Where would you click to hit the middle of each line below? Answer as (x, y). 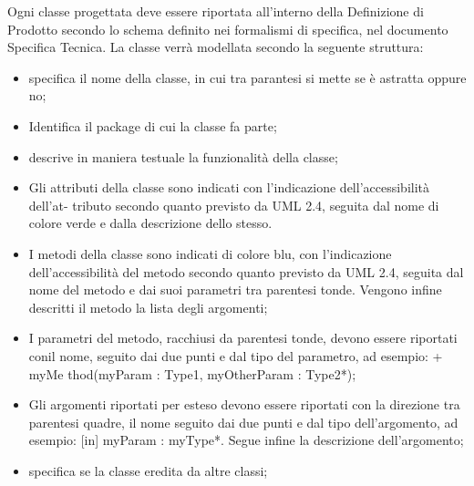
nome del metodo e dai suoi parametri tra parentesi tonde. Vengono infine (235, 290)
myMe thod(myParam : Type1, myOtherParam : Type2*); (192, 373)
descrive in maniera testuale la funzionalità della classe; (183, 156)
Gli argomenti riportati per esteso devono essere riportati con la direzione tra (244, 404)
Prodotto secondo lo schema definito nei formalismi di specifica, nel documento (228, 29)
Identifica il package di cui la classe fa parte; (153, 125)
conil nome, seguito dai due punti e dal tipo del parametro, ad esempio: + (236, 355)
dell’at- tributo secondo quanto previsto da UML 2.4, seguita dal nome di (234, 205)
